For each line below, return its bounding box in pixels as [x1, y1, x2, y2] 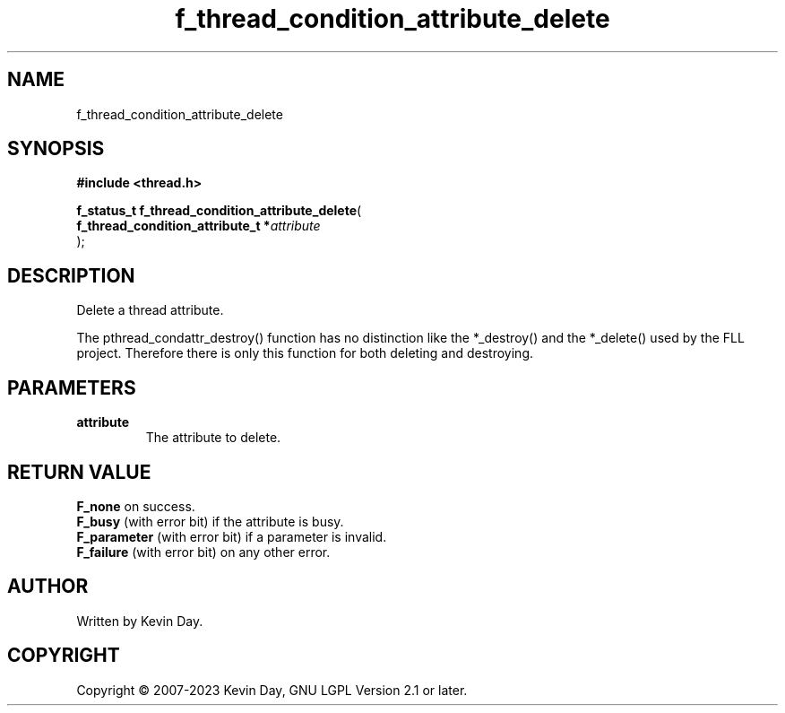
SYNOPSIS [7, 137, 105, 161]
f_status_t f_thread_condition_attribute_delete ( [76, 203, 362, 219]
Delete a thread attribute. [76, 302, 224, 318]
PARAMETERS [7, 376, 136, 399]
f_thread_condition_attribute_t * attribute [76, 218, 321, 234]
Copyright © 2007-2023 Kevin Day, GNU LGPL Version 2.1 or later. [76, 682, 468, 698]
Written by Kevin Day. [76, 613, 203, 629]
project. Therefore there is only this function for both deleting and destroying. [76, 345, 534, 361]
